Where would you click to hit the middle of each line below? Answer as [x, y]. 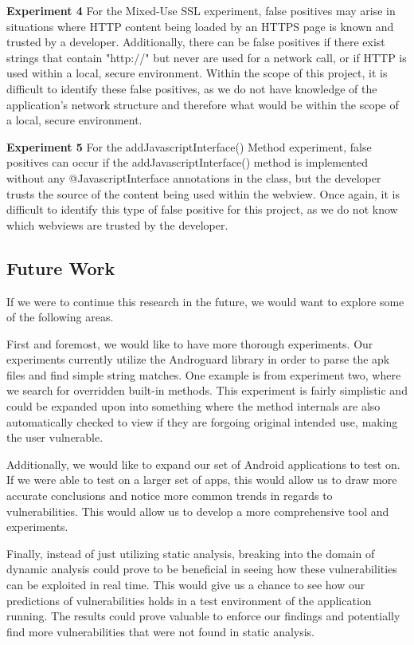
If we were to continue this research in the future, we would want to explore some [205, 301]
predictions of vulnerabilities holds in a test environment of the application [189, 600]
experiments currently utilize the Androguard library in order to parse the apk [198, 359]
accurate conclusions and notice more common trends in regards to [170, 496]
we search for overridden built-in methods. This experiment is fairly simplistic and [207, 390]
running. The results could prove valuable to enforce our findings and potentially [203, 616]
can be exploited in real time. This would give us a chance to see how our [186, 585]
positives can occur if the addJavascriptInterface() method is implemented [187, 162]
